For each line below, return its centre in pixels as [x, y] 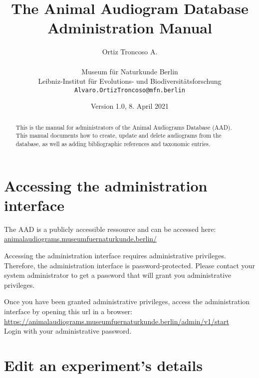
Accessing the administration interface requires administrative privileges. [115, 256]
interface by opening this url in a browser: [68, 311]
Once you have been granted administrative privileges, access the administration [127, 301]
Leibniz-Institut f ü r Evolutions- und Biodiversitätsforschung [130, 81]
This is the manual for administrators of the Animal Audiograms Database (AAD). [124, 127]
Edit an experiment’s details [103, 365]
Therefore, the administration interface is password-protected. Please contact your [129, 265]
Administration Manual [130, 28]
